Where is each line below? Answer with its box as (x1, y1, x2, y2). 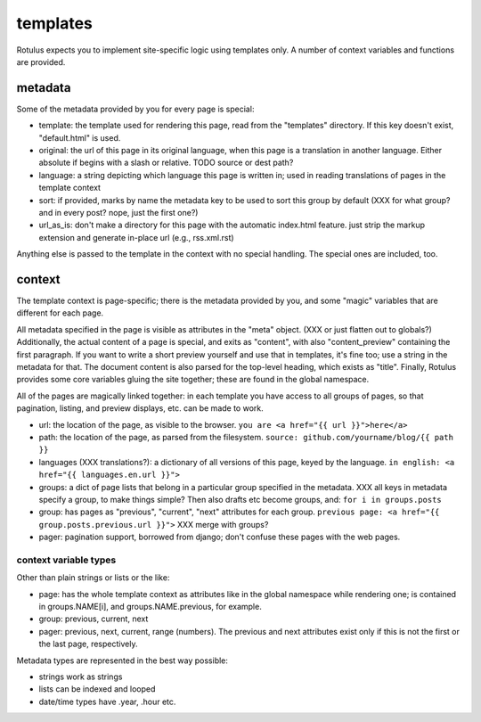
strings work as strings (38, 671, 123, 682)
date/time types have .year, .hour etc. (38, 696, 176, 707)
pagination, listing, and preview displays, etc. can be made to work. (16, 403, 264, 414)
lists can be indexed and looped (38, 684, 156, 694)
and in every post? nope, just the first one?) (38, 207, 199, 217)
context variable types (16, 554, 117, 566)
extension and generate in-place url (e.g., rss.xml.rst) (38, 232, 235, 242)
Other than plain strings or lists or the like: (16, 572, 170, 583)
